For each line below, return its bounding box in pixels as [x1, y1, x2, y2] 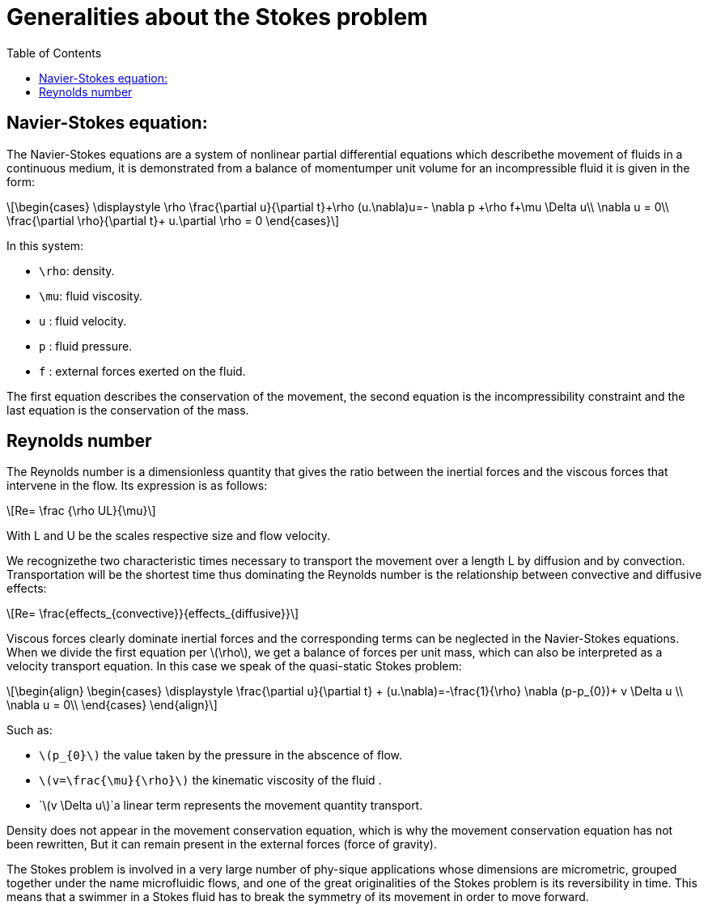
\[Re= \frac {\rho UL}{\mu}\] [6, 504, 156, 518]
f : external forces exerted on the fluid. [39, 364, 246, 378]
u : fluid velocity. [39, 313, 127, 328]
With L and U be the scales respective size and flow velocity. [6, 529, 330, 543]
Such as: [6, 723, 53, 738]
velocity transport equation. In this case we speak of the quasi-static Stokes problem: [6, 659, 462, 674]
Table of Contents [6, 45, 102, 60]
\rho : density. [39, 263, 115, 278]
